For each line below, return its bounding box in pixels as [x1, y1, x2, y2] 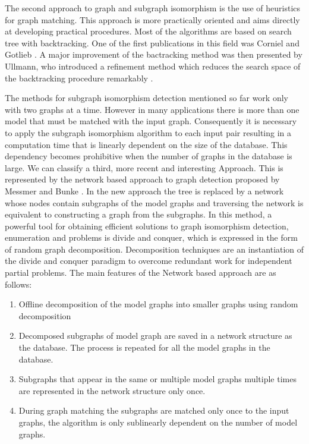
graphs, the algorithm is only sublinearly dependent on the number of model [18, 416, 298, 428]
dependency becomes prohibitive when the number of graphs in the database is [5, 150, 292, 162]
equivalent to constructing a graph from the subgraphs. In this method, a [5, 208, 272, 221]
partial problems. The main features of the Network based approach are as [5, 266, 276, 279]
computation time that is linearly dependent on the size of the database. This [5, 138, 288, 150]
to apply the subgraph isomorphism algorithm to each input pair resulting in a [5, 126, 292, 138]
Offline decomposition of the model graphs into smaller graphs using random [18, 298, 298, 310]
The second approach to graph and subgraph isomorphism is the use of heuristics [5, 2, 301, 14]
